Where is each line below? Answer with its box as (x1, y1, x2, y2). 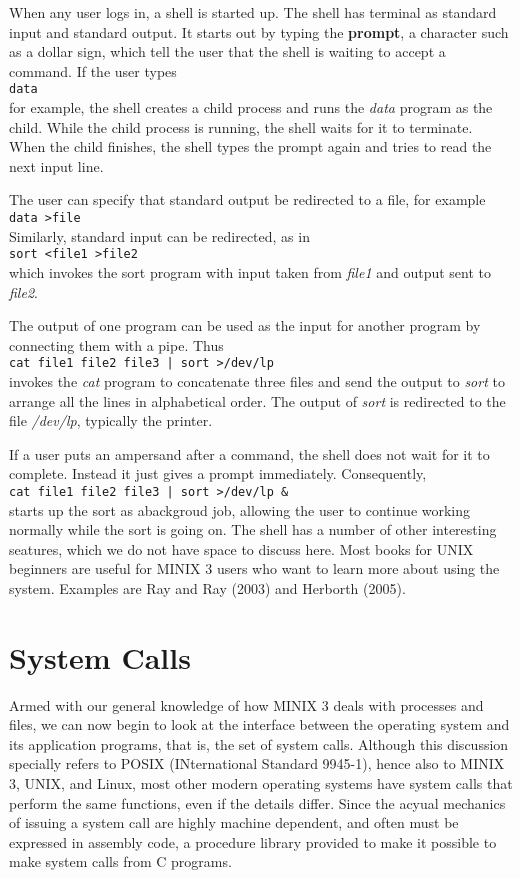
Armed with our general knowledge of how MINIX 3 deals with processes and (9, 694, 484, 715)
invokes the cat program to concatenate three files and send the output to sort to (9, 370, 505, 391)
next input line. (9, 155, 104, 176)
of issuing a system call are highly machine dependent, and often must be (9, 812, 459, 833)
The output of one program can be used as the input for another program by (9, 315, 481, 336)
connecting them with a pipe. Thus (9, 334, 224, 355)
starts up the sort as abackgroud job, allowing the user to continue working (9, 499, 471, 520)
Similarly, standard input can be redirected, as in (9, 225, 310, 246)
